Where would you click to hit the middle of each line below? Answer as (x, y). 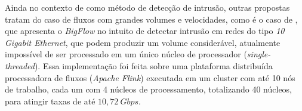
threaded (20, 65)
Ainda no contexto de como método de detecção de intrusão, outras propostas (147, 7)
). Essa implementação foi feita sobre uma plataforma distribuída (153, 65)
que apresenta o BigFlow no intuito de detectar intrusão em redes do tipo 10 (145, 31)
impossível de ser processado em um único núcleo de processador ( (126, 54)
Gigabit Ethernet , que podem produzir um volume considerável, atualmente (143, 42)
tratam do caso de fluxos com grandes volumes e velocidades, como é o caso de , (151, 19)
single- (259, 54)
